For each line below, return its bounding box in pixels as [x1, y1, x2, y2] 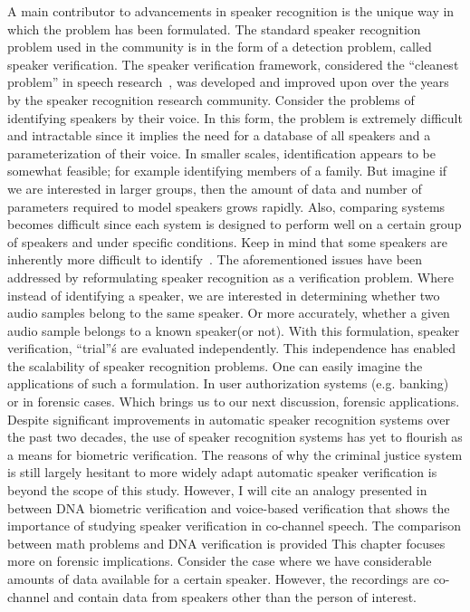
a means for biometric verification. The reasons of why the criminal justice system [7, 445, 463, 464]
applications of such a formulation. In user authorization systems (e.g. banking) [7, 374, 449, 393]
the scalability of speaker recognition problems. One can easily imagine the [7, 356, 423, 375]
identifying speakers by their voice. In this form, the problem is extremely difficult [7, 108, 463, 127]
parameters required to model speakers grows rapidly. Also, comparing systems [7, 196, 446, 215]
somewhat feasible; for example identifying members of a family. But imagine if [7, 161, 447, 180]
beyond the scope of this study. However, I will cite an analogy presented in [7, 481, 427, 500]
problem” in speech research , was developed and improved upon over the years [7, 72, 449, 91]
